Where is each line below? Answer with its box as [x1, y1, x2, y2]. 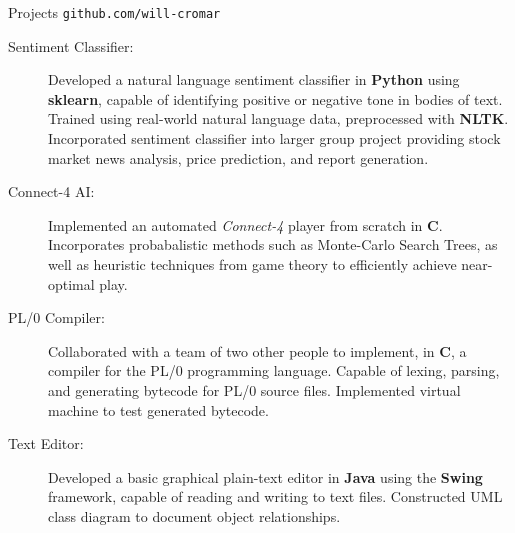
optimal [48, 273, 95, 294]
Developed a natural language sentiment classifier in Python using [48, 69, 460, 90]
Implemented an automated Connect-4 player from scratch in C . [48, 214, 443, 235]
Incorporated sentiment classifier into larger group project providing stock [48, 128, 501, 149]
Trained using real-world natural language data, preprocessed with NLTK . [48, 108, 509, 129]
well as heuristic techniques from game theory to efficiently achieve [48, 254, 457, 274]
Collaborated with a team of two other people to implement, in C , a [48, 340, 467, 361]
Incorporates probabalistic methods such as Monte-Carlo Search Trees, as [48, 234, 498, 255]
